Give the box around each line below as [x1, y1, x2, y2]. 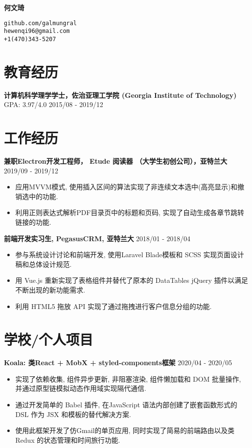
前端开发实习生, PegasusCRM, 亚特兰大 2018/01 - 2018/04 [4, 233, 190, 243]
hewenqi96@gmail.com [4, 28, 70, 35]
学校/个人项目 [4, 329, 94, 349]
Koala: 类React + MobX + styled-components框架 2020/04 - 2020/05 [4, 357, 232, 368]
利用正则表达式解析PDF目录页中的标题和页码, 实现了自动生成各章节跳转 [15, 207, 244, 217]
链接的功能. [15, 216, 51, 227]
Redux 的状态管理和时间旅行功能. [15, 434, 120, 445]
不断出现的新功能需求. [15, 284, 85, 294]
